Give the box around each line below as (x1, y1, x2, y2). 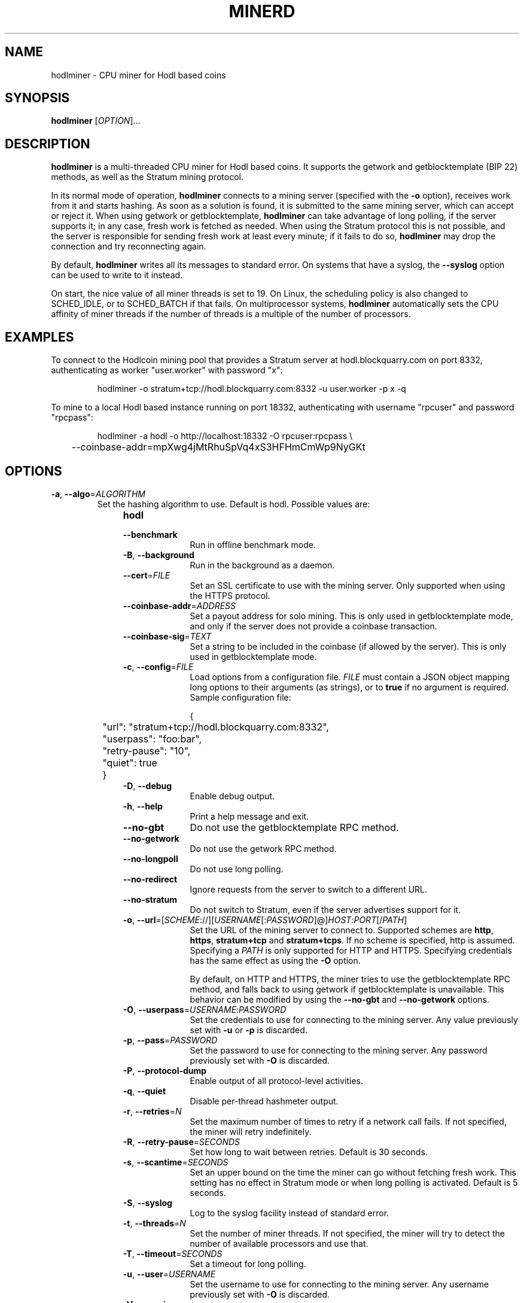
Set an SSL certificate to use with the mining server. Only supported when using (190, 580, 505, 590)
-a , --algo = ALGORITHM (51, 488, 145, 499)
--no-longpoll (123, 853, 178, 864)
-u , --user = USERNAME (123, 1268, 216, 1279)
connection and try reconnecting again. (51, 241, 206, 252)
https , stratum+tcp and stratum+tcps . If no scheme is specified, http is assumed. (190, 934, 515, 945)
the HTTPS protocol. (190, 590, 270, 601)
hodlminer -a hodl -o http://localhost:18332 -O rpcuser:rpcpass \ (97, 431, 353, 442)
